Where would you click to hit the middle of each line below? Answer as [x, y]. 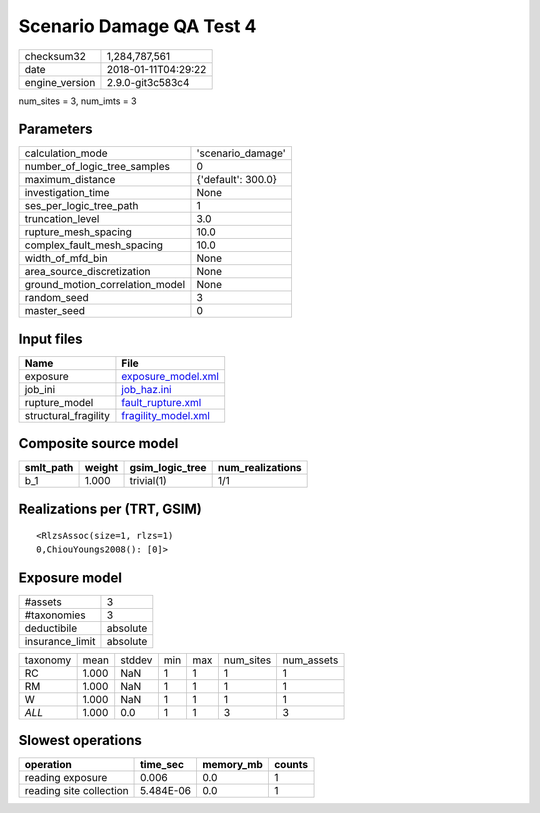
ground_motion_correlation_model [105, 285]
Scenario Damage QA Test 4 [137, 26]
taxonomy [48, 660]
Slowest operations [80, 740]
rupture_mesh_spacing [78, 232]
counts [291, 765]
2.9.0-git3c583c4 [148, 82]
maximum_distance [70, 180]
